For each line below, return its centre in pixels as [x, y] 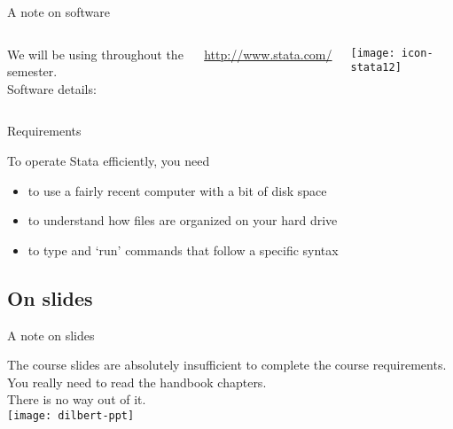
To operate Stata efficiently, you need [109, 160]
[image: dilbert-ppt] [71, 415]
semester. [32, 71]
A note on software [59, 12]
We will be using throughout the [95, 54]
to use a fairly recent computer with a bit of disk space [177, 190]
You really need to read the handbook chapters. [137, 382]
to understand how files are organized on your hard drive [183, 220]
